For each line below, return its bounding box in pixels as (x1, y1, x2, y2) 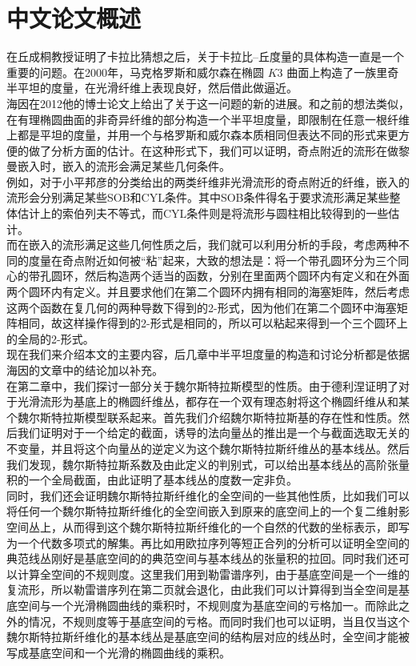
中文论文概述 (6, 2, 142, 34)
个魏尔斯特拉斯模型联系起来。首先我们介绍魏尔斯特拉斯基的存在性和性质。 (6, 408, 398, 425)
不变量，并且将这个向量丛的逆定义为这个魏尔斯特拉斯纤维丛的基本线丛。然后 (6, 439, 410, 456)
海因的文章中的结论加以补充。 (6, 362, 163, 378)
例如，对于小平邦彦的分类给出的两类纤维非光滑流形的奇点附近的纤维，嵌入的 (6, 173, 410, 190)
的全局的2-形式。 (6, 330, 94, 347)
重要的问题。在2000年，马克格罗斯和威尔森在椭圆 (6, 63, 264, 80)
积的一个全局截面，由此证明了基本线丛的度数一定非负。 (6, 471, 298, 488)
